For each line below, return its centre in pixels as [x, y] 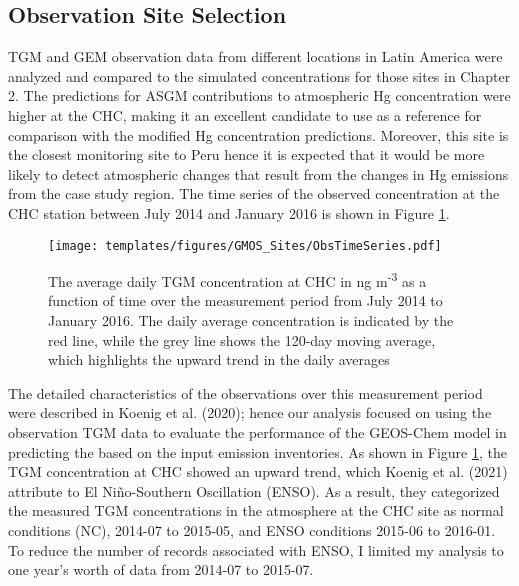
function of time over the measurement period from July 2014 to [245, 300]
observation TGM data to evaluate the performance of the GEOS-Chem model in [257, 432]
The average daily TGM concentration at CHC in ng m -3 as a [237, 279]
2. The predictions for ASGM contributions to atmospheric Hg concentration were [259, 95]
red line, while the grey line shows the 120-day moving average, [242, 339]
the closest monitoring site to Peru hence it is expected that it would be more [246, 154]
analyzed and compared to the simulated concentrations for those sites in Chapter [259, 75]
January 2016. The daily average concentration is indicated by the [251, 320]
